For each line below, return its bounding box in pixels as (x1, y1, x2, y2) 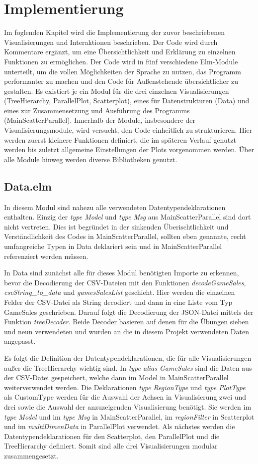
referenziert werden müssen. (4, 250, 88, 261)
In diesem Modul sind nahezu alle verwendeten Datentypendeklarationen (4, 202, 226, 212)
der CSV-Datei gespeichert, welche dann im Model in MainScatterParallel (4, 372, 229, 383)
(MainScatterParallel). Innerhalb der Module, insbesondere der (4, 115, 195, 125)
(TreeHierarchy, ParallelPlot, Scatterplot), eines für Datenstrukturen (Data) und (4, 95, 250, 106)
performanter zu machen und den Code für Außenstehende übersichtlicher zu (4, 76, 238, 86)
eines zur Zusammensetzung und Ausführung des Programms (4, 105, 190, 115)
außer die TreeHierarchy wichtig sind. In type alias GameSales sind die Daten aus (4, 362, 252, 373)
